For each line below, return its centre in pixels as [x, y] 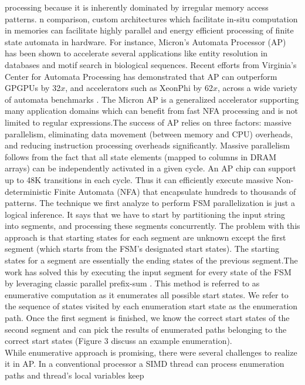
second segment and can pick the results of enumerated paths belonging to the [146, 329]
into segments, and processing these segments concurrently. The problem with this [152, 226]
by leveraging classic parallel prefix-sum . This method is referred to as [132, 283]
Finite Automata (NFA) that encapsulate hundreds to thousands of [175, 191]
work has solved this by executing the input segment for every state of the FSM [148, 271]
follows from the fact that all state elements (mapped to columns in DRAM [141, 156]
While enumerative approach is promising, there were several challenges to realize [151, 352]
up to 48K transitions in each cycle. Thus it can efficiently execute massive [139, 179]
